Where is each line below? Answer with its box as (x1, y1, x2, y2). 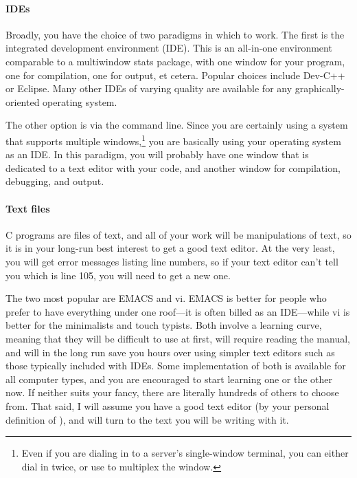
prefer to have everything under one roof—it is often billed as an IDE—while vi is (5, 304, 350, 318)
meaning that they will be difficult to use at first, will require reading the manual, (5, 331, 350, 345)
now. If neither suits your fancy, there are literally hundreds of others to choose (5, 385, 339, 400)
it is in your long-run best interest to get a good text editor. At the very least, (5, 241, 335, 255)
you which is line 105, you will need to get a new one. (5, 268, 231, 282)
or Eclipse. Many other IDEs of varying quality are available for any (5, 81, 292, 96)
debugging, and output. (5, 174, 104, 188)
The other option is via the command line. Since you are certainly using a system (5, 118, 348, 132)
